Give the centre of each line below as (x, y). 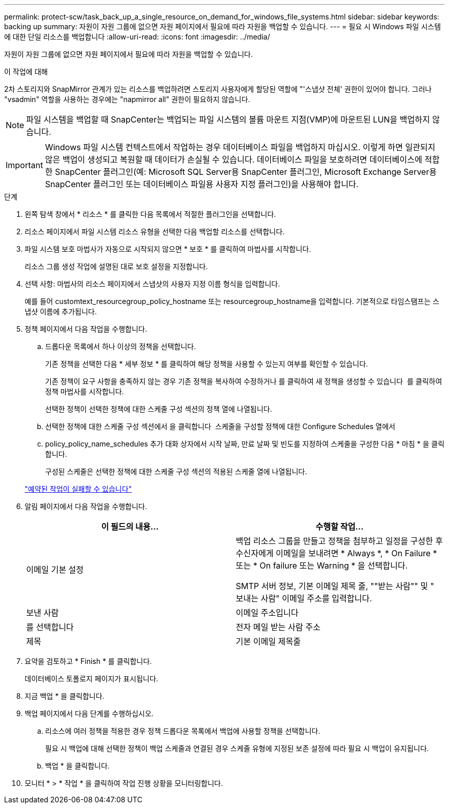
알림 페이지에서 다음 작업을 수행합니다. (86, 506)
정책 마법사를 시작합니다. (85, 391)
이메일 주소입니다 (267, 613)
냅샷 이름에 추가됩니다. (61, 311)
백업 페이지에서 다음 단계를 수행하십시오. (89, 713)
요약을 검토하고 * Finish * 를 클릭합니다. (88, 661)
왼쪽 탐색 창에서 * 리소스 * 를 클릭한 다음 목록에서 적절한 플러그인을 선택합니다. (150, 214)
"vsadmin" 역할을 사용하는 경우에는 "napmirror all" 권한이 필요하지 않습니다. (127, 99)
